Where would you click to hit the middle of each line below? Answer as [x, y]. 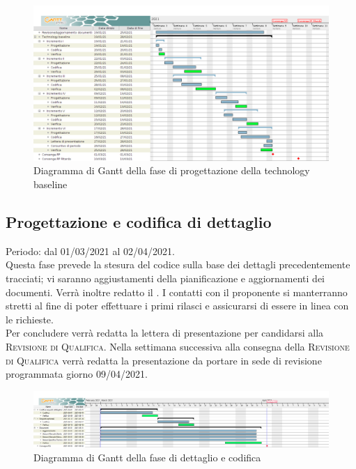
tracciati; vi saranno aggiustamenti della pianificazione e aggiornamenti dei [165, 278]
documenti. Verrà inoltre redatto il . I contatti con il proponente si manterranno [177, 292]
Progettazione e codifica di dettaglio [139, 221]
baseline [51, 184]
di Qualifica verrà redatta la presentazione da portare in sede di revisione [164, 360]
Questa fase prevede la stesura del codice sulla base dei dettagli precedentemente [178, 264]
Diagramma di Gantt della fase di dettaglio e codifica [147, 457]
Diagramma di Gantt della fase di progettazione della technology [172, 170]
